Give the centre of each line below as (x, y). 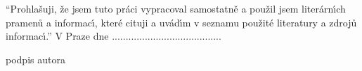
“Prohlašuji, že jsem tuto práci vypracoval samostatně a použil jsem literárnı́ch (176, 8)
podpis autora (35, 59)
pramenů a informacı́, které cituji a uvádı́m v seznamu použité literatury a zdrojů (181, 22)
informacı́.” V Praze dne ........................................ (114, 36)
